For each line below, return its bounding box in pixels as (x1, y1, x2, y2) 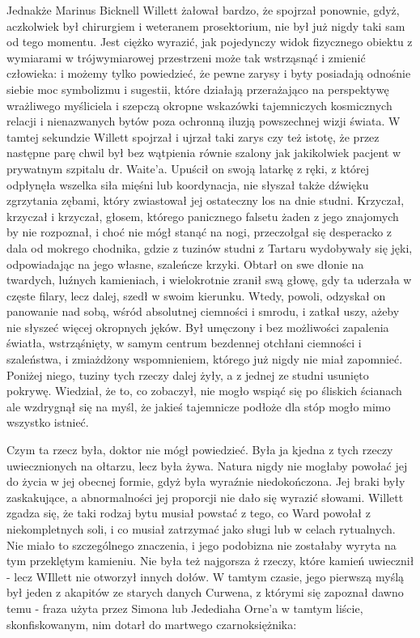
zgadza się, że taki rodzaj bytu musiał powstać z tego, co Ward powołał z (6, 504, 371, 521)
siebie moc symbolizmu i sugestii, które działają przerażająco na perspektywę (6, 80, 389, 97)
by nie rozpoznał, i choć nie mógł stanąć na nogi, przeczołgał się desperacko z (6, 223, 392, 240)
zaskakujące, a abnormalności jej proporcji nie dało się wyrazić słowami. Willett (6, 488, 404, 505)
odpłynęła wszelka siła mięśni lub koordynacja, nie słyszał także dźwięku (6, 176, 369, 193)
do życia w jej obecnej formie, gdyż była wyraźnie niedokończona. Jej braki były (6, 473, 405, 490)
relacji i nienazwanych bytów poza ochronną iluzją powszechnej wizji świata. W (6, 113, 401, 130)
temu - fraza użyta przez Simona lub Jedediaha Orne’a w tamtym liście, (6, 599, 363, 616)
